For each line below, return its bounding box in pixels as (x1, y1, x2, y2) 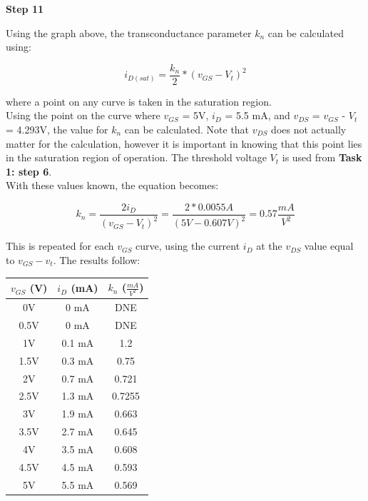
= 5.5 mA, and (225, 108, 290, 123)
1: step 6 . (6, 163, 52, 178)
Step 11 (6, 1, 44, 16)
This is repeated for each (6, 238, 114, 253)
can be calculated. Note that (124, 122, 250, 137)
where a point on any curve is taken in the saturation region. (6, 93, 272, 108)
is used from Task (282, 150, 362, 165)
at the (256, 238, 282, 253)
